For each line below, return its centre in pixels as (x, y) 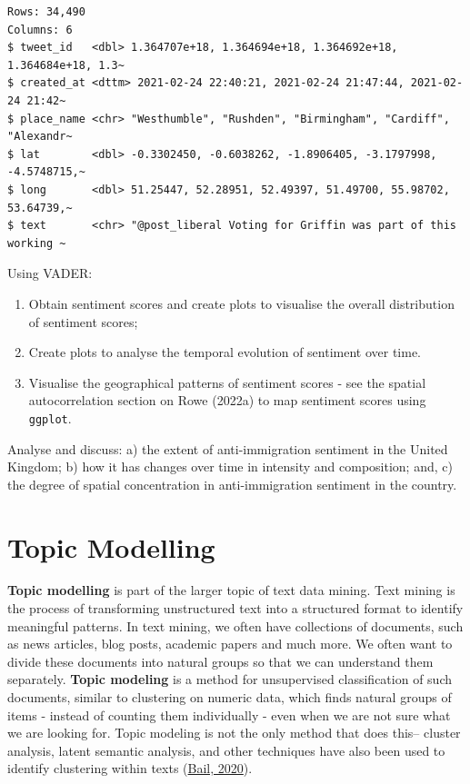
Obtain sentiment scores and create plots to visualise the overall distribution (241, 303)
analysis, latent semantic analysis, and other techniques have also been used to (226, 750)
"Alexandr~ (40, 137)
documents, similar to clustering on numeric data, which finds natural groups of (230, 697)
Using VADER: (50, 273)
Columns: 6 (40, 30)
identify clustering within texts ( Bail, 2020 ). (130, 768)
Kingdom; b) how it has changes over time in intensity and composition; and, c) (230, 466)
